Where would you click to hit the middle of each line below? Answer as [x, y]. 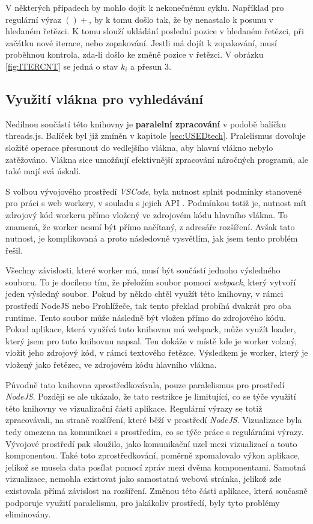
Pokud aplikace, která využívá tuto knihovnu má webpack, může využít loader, [151, 329]
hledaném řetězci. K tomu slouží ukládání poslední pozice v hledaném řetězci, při [155, 31]
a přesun [146, 66]
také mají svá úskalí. [43, 171]
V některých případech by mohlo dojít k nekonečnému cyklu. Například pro [145, 7]
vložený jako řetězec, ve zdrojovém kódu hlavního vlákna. [111, 364]
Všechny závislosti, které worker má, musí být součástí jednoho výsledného [143, 270]
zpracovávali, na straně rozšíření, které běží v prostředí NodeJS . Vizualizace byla [154, 420]
